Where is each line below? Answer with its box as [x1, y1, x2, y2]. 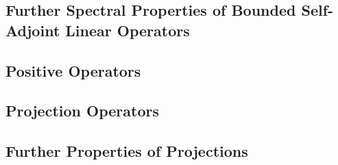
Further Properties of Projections [5, 140, 248, 162]
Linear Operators [65, 19, 190, 40]
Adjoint [5, 19, 60, 40]
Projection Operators [5, 100, 159, 121]
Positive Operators [5, 60, 141, 81]
